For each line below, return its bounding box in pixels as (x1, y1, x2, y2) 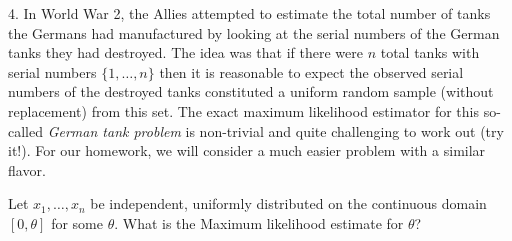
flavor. (8, 159, 46, 180)
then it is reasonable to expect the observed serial (159, 61, 464, 82)
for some (51, 212, 103, 233)
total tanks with (380, 42, 480, 63)
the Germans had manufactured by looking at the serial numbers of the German (8, 22, 500, 43)
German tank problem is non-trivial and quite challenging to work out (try (47, 120, 504, 141)
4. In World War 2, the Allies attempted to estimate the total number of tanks (8, 3, 491, 23)
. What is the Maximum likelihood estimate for (114, 212, 404, 233)
